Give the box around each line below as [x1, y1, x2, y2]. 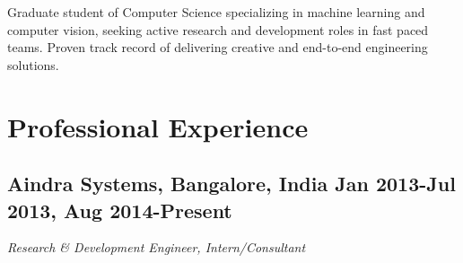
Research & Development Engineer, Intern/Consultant [7, 238, 306, 257]
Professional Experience [7, 108, 309, 145]
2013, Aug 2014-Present [7, 196, 232, 224]
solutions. [7, 55, 59, 74]
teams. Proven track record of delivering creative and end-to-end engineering [7, 38, 428, 57]
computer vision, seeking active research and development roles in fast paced [7, 20, 429, 39]
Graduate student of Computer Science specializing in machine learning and [7, 3, 425, 21]
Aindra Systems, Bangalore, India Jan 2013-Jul [7, 170, 456, 197]
